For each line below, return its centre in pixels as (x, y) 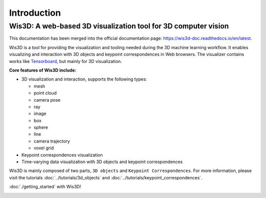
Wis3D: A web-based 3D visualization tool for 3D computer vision (119, 26)
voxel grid (44, 148)
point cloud (45, 93)
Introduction (35, 13)
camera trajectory (52, 141)
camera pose (47, 100)
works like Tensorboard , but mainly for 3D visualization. (66, 61)
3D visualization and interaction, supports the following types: (84, 79)
